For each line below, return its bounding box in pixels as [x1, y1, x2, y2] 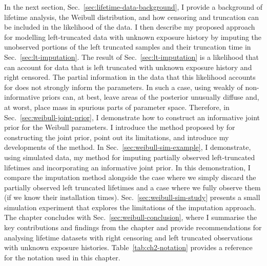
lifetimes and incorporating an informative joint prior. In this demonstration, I [4, 162, 251, 172]
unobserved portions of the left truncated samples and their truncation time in [4, 41, 251, 52]
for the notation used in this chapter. [4, 252, 120, 262]
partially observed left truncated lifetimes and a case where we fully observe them [4, 182, 261, 192]
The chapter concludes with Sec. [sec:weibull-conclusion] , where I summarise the [4, 212, 257, 223]
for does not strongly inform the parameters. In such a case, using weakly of [4, 81, 243, 92]
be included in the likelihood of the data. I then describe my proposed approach [4, 21, 255, 32]
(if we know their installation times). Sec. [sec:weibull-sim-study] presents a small [4, 192, 260, 203]
